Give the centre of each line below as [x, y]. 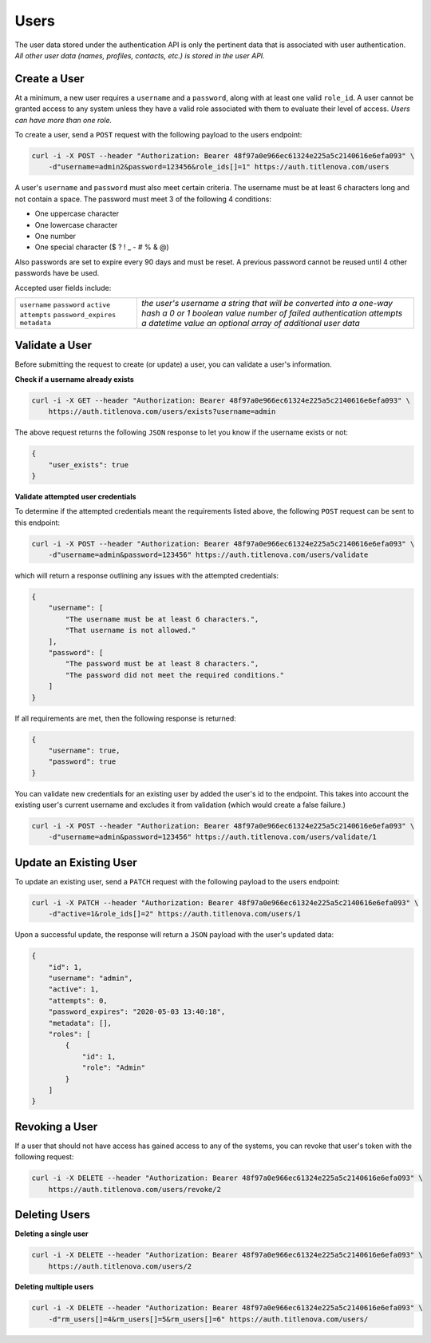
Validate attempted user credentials [75, 496]
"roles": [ [69, 1034]
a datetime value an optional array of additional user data [250, 323]
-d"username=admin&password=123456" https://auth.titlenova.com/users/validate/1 [212, 837]
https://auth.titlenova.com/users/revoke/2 [134, 1189]
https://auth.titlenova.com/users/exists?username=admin [162, 412]
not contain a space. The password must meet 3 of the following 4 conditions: [143, 199]
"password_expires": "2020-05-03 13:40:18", [137, 1012]
